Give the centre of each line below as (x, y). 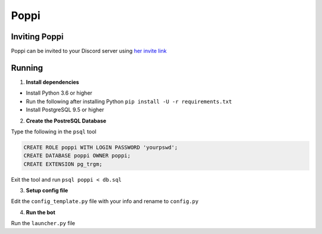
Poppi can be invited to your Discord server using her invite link (89, 51)
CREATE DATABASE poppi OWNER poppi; (77, 156)
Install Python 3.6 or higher (59, 93)
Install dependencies (52, 82)
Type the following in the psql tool (54, 132)
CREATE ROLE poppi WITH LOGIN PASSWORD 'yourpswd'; (101, 147)
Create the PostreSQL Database (66, 121)
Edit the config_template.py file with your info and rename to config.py (105, 201)
